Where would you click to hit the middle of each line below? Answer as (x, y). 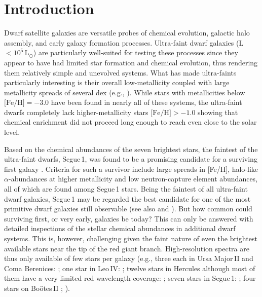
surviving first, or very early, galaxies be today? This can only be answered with (129, 218)
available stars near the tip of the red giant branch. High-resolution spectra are (127, 248)
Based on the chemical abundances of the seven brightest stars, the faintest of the (131, 149)
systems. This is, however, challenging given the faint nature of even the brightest (131, 238)
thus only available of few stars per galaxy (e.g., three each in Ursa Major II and (129, 258)
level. (12, 132)
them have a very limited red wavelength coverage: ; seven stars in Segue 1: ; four (130, 278)
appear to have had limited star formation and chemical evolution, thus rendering (131, 62)
